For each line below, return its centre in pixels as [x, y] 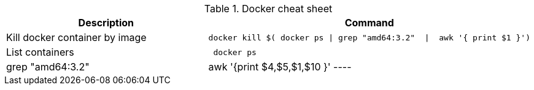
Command [369, 23]
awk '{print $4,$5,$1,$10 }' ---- [280, 67]
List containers [40, 52]
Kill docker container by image [76, 37]
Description [106, 23]
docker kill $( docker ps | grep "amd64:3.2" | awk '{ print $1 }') [369, 37]
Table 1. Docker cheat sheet [268, 9]
